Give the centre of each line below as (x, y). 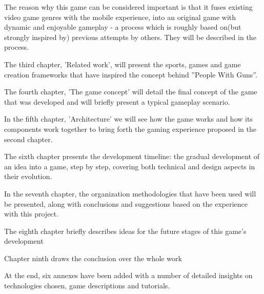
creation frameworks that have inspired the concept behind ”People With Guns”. (131, 74)
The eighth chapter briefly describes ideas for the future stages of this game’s (125, 231)
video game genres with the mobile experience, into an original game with (120, 17)
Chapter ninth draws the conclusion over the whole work (93, 258)
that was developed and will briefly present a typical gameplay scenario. (117, 101)
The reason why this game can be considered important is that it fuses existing (128, 7)
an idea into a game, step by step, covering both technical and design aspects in (130, 166)
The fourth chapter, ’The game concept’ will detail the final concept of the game (131, 92)
